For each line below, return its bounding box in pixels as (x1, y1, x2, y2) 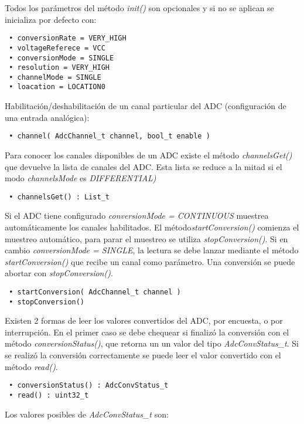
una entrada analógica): (5, 111, 90, 123)
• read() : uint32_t (9, 391, 89, 399)
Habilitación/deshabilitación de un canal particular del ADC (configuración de (5, 100, 286, 112)
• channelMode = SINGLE (9, 73, 101, 82)
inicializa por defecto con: (5, 13, 97, 25)
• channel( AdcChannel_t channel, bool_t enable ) (9, 132, 210, 141)
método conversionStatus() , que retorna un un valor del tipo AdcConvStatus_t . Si (5, 337, 299, 350)
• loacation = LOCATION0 (9, 83, 105, 91)
